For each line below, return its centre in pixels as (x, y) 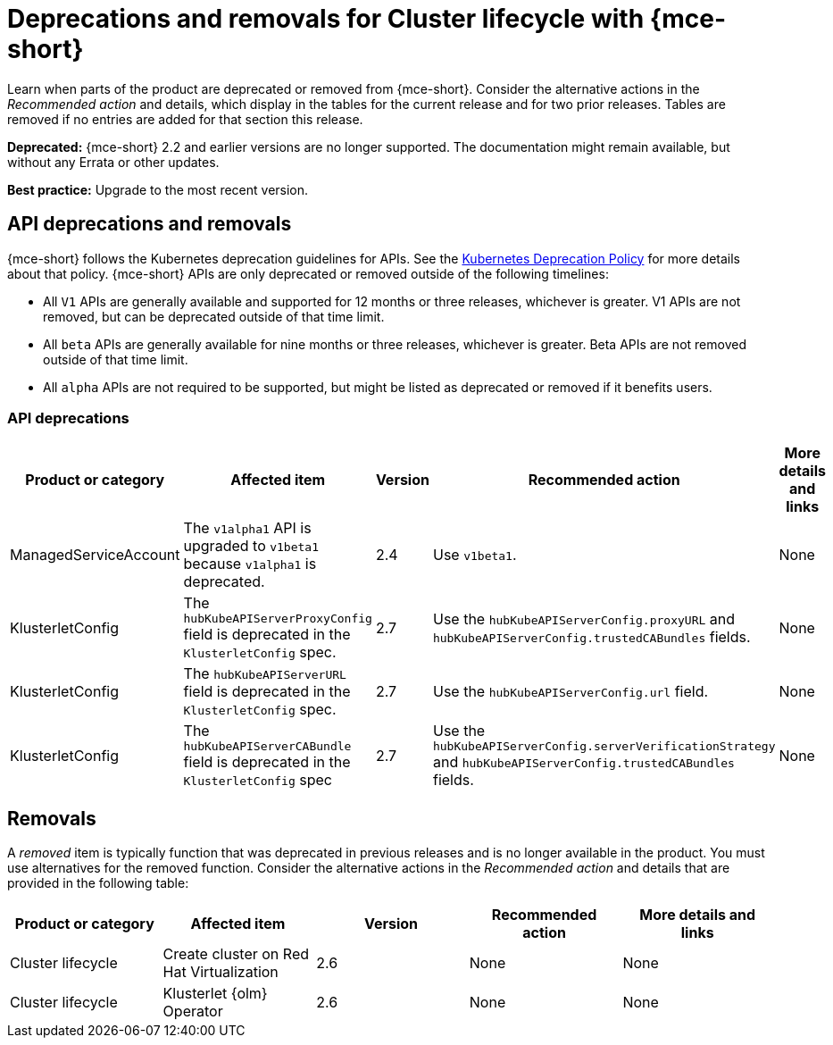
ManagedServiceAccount (95, 555)
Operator (193, 1012)
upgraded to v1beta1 (251, 546)
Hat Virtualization (221, 972)
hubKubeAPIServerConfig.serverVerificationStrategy (604, 747)
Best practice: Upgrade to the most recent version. (158, 189)
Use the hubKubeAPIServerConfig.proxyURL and (584, 619)
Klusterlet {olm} (215, 994)
